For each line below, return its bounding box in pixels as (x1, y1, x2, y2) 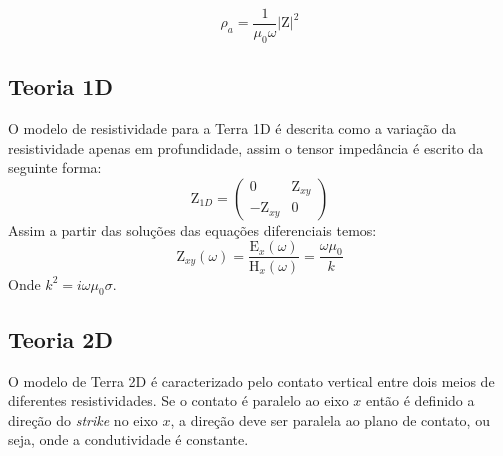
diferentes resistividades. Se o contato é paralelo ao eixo (8, 390, 349, 411)
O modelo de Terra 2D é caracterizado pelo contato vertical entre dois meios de (8, 370, 495, 391)
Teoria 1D (8, 71, 113, 102)
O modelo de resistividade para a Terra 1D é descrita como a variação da (8, 118, 457, 139)
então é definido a (366, 390, 475, 411)
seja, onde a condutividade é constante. (8, 429, 249, 450)
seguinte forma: (8, 157, 102, 178)
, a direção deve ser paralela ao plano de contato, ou (170, 409, 490, 430)
